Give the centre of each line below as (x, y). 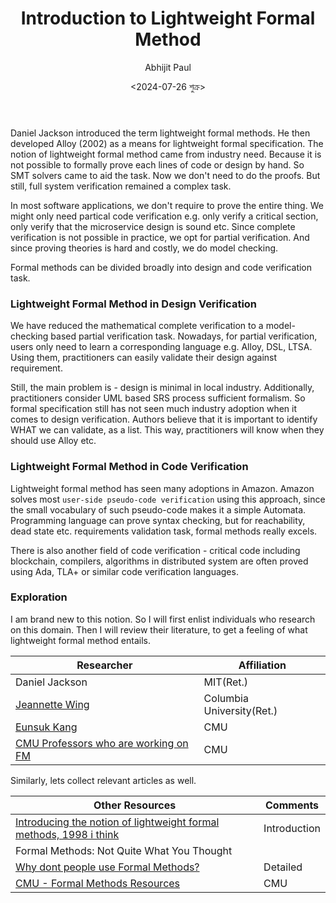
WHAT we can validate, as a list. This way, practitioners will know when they (167, 430)
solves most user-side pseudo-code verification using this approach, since (168, 499)
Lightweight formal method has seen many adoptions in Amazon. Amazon (162, 488)
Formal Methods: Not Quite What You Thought (124, 850)
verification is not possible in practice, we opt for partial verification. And (160, 237)
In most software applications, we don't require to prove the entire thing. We (167, 205)
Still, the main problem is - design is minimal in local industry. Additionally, (162, 388)
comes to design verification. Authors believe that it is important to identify (164, 419)
